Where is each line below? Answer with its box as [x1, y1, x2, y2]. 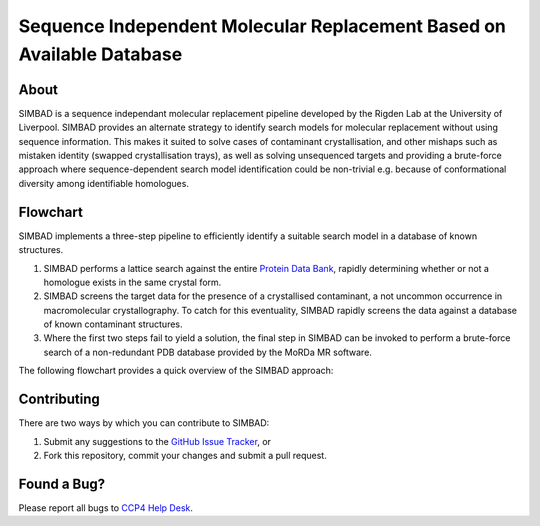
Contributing [18, 391, 100, 408]
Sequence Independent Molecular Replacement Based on [18, 15, 507, 37]
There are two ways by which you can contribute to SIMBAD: [18, 417, 270, 429]
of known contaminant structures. [43, 318, 184, 330]
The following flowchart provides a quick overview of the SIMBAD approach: [18, 365, 334, 377]
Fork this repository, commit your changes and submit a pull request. [43, 449, 327, 461]
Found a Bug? [18, 475, 106, 492]
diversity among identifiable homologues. [18, 177, 190, 189]
